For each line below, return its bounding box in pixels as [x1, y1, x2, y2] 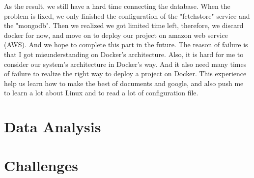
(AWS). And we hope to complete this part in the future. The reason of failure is [4, 39, 248, 50]
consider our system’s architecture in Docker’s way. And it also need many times [4, 59, 247, 69]
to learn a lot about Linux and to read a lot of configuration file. [4, 88, 198, 98]
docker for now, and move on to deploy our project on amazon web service [4, 30, 228, 40]
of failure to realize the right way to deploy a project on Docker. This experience [4, 68, 247, 79]
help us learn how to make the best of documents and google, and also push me [4, 78, 244, 88]
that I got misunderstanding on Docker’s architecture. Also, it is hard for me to [4, 49, 244, 59]
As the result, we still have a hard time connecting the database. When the [4, 1, 230, 11]
